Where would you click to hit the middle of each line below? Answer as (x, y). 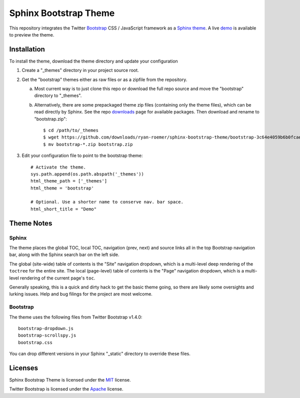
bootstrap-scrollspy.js (47, 335)
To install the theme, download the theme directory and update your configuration (94, 61)
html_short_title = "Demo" (64, 209)
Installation (27, 49)
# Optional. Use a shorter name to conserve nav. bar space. (107, 202)
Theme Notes (31, 223)
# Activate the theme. (58, 167)
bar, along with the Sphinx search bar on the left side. (64, 254)
